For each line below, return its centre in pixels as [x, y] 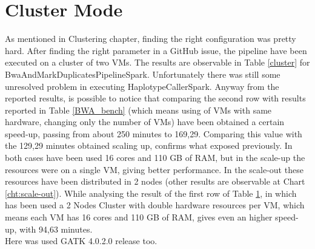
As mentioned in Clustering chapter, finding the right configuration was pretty [151, 39]
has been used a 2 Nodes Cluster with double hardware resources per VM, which [155, 205]
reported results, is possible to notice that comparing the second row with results [155, 98]
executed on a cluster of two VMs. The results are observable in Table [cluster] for [157, 62]
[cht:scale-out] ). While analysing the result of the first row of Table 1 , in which [151, 193]
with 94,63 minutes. [56, 229]
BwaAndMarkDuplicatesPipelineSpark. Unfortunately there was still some [143, 74]
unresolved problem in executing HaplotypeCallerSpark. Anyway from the [142, 86]
